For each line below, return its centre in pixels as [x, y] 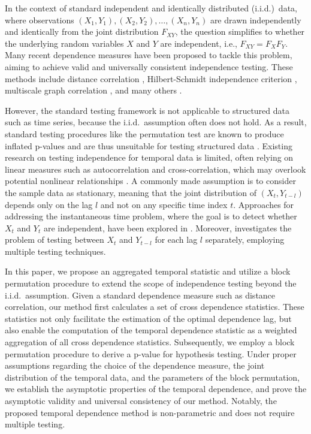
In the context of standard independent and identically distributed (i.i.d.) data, [151, 8]
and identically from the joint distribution [82, 31]
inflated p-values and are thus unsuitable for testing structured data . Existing [149, 145]
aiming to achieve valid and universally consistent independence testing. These [149, 66]
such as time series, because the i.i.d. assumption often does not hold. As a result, [156, 122]
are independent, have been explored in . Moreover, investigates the [167, 227]
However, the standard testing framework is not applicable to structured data [147, 110]
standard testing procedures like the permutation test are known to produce [144, 133]
